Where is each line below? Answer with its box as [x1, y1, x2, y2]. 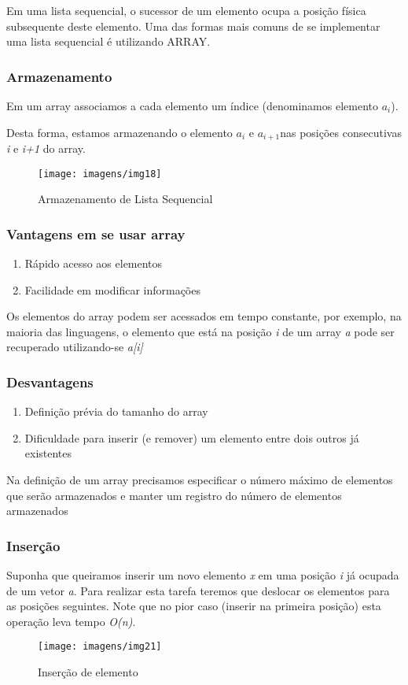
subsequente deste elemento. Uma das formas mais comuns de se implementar [6, 17, 380, 34]
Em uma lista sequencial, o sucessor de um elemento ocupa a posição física [6, 2, 366, 18]
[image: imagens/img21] [38, 641, 162, 653]
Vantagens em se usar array [6, 224, 186, 243]
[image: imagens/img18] [38, 168, 162, 180]
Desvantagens [6, 372, 94, 391]
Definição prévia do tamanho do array [24, 403, 208, 420]
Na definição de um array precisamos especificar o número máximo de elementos [6, 472, 393, 488]
